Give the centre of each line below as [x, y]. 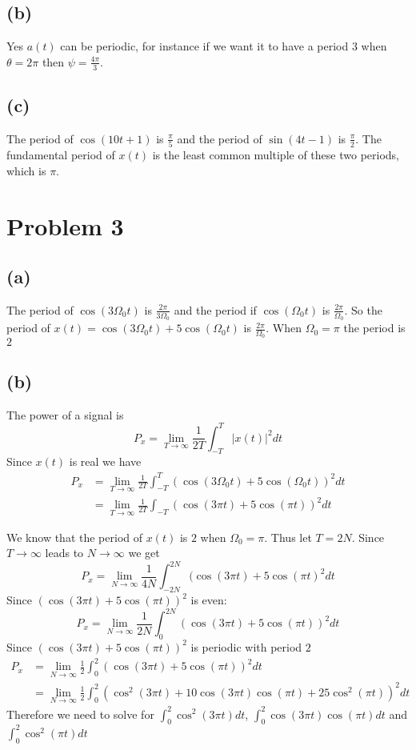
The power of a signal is [65, 414]
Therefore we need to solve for [80, 714]
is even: [209, 600]
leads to [64, 553]
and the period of [220, 138]
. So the [363, 309]
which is [26, 170]
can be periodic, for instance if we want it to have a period [204, 46]
